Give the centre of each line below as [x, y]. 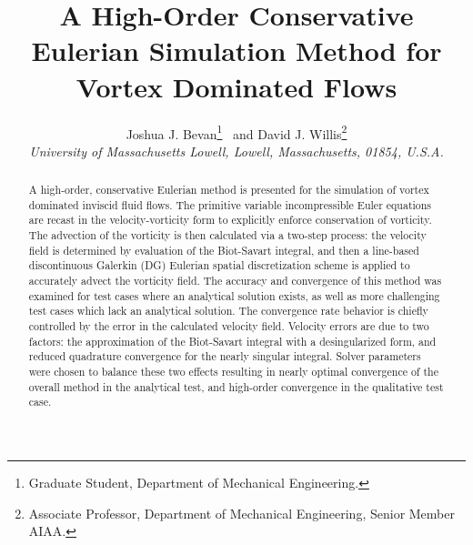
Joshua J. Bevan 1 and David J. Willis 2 [236, 132]
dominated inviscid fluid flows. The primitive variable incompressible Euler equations [230, 204]
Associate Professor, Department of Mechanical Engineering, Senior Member [242, 513]
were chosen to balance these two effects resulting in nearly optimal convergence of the [233, 372]
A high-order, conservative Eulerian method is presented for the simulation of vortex [229, 190]
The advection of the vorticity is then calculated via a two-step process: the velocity [227, 235]
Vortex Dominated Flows [236, 86]
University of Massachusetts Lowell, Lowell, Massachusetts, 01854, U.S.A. [236, 151]
